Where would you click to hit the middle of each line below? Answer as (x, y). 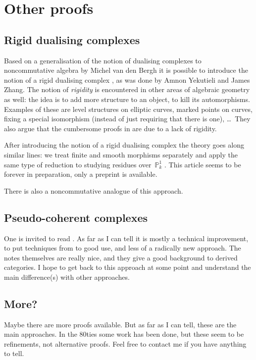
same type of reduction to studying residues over (78, 164)
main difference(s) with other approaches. (67, 277)
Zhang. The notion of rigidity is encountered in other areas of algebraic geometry (127, 89)
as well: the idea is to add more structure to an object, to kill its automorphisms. (127, 99)
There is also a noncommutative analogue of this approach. (94, 190)
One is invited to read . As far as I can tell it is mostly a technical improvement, (126, 238)
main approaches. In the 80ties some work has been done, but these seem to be (124, 334)
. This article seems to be (203, 164)
